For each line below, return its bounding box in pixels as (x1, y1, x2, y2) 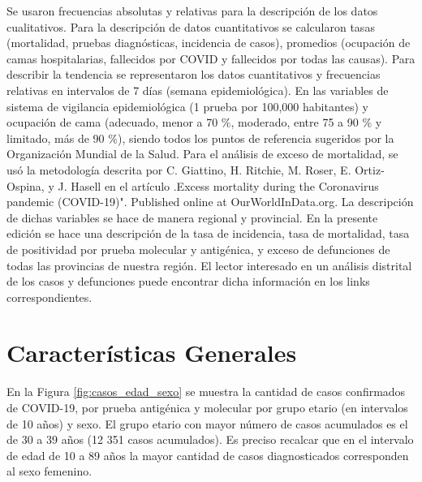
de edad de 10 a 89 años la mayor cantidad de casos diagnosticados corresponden (6, 446, 409, 463)
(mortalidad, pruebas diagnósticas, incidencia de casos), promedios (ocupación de (6, 34, 411, 51)
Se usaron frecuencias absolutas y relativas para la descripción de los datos (6, 2, 378, 19)
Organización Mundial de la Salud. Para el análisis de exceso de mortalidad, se (6, 145, 398, 162)
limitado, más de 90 (6, 129, 105, 146)
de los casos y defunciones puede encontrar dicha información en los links (6, 273, 370, 290)
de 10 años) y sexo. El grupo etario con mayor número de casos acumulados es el (6, 415, 408, 432)
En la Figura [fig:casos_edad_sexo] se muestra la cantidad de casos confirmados (6, 383, 406, 400)
